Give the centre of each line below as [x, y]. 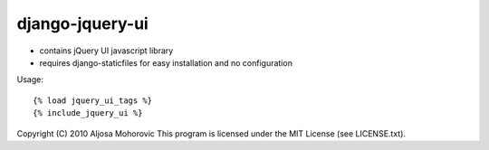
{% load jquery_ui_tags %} [93, 100]
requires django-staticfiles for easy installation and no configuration [166, 62]
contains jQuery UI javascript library [106, 51]
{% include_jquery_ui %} [88, 113]
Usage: [30, 80]
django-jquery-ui [82, 23]
